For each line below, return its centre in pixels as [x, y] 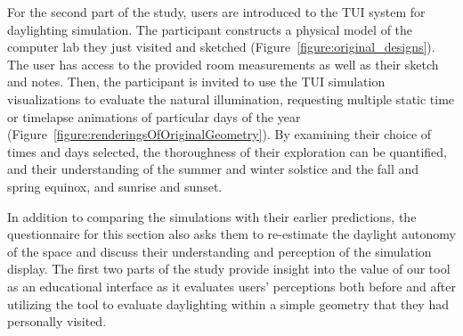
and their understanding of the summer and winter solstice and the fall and [213, 169]
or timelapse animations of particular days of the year [154, 116]
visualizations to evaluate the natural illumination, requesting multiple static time [231, 98]
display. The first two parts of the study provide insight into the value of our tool [229, 269]
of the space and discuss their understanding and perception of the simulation [219, 251]
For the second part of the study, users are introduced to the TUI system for [216, 12]
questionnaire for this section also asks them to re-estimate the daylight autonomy [231, 234]
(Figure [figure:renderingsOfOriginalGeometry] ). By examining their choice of [219, 134]
